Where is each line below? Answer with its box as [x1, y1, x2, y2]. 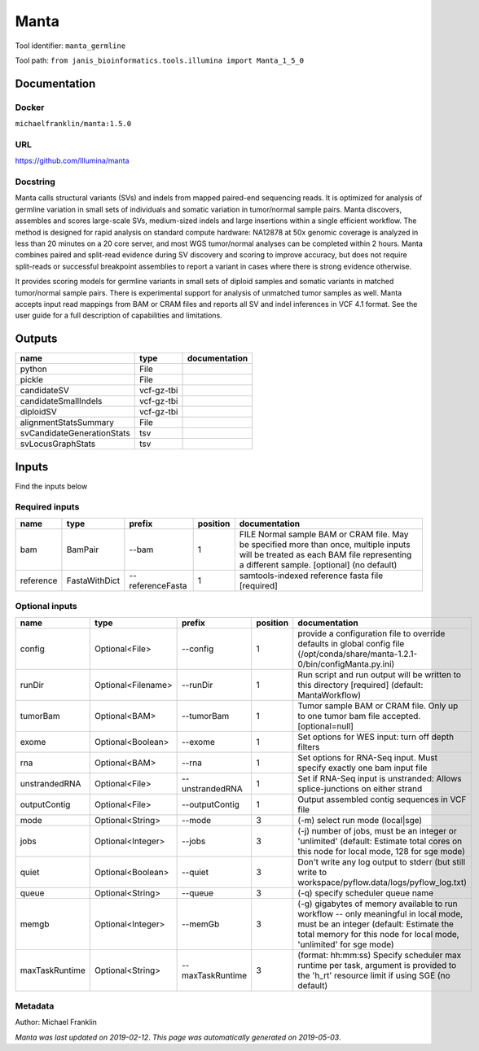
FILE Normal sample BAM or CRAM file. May [239, 528, 409, 540]
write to [297, 866, 327, 878]
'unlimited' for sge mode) [297, 939, 394, 950]
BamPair [66, 544, 99, 555]
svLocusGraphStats [20, 438, 96, 449]
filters [297, 741, 320, 752]
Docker [15, 102, 45, 113]
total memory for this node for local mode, [297, 928, 459, 939]
